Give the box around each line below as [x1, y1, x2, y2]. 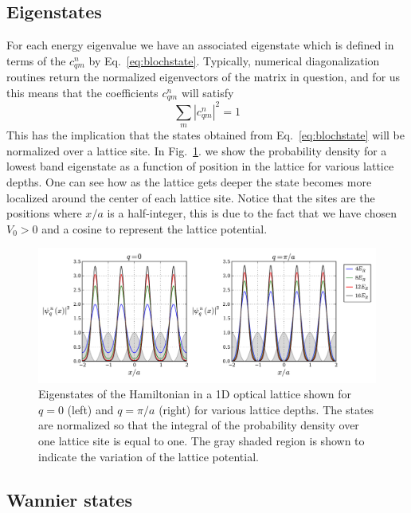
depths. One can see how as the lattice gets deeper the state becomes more [6, 173, 372, 190]
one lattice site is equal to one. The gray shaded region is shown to [38, 433, 365, 449]
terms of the [6, 52, 66, 69]
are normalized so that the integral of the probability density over [38, 417, 359, 433]
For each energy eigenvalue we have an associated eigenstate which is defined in [6, 37, 394, 53]
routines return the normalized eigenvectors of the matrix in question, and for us [6, 69, 401, 85]
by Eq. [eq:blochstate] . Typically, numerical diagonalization [88, 52, 380, 69]
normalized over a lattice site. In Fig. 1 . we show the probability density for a [6, 142, 387, 159]
